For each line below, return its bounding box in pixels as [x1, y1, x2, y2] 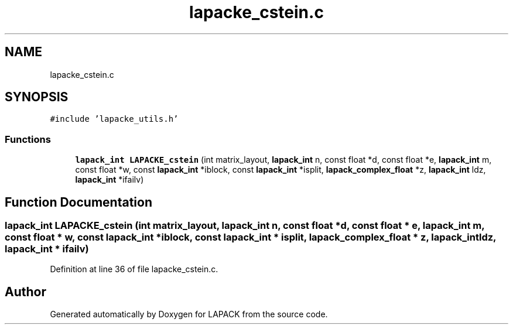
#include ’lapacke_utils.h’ [50, 114, 179, 124]
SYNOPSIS [5, 90, 69, 105]
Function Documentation [5, 194, 152, 210]
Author [5, 284, 46, 299]
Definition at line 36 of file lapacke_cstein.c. [50, 264, 218, 275]
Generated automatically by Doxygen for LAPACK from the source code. [50, 309, 328, 320]
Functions [5, 133, 51, 145]
